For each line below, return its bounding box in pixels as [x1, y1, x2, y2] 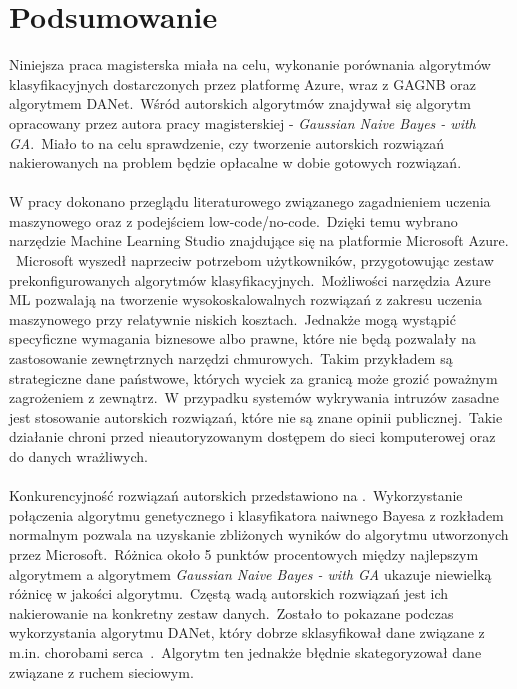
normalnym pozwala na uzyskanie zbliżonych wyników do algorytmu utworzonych [9, 524, 509, 545]
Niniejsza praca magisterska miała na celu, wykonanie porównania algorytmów [9, 54, 491, 75]
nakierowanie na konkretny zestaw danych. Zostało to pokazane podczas [9, 602, 454, 623]
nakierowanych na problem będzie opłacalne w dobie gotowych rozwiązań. [9, 152, 462, 173]
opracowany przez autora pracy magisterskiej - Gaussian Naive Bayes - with [9, 112, 476, 133]
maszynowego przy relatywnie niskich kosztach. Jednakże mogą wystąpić [9, 308, 456, 329]
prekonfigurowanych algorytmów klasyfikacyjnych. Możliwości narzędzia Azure [9, 269, 491, 290]
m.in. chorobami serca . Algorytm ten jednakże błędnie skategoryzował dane [9, 641, 482, 662]
